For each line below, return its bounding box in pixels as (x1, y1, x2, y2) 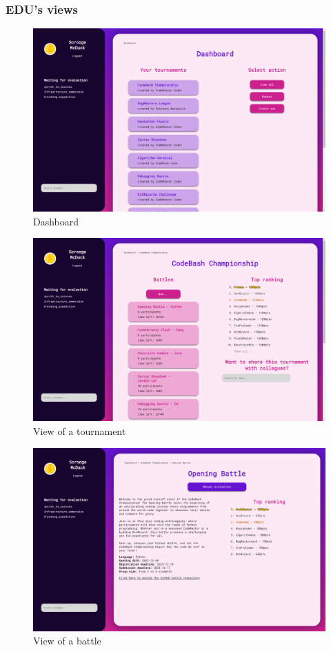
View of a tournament (33, 424, 126, 438)
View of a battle (33, 633, 101, 648)
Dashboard (33, 214, 79, 228)
